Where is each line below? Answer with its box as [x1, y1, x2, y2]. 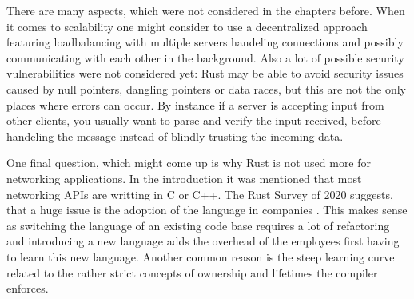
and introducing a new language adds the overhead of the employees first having [6, 233, 400, 249]
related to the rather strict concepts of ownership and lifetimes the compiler [6, 264, 378, 281]
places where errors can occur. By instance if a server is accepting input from [6, 96, 384, 113]
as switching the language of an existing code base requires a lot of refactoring [6, 217, 390, 233]
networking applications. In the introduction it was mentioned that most [6, 169, 362, 186]
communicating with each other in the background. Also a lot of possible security [6, 49, 404, 66]
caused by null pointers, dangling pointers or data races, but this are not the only [6, 80, 406, 97]
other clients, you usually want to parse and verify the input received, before [6, 112, 381, 129]
